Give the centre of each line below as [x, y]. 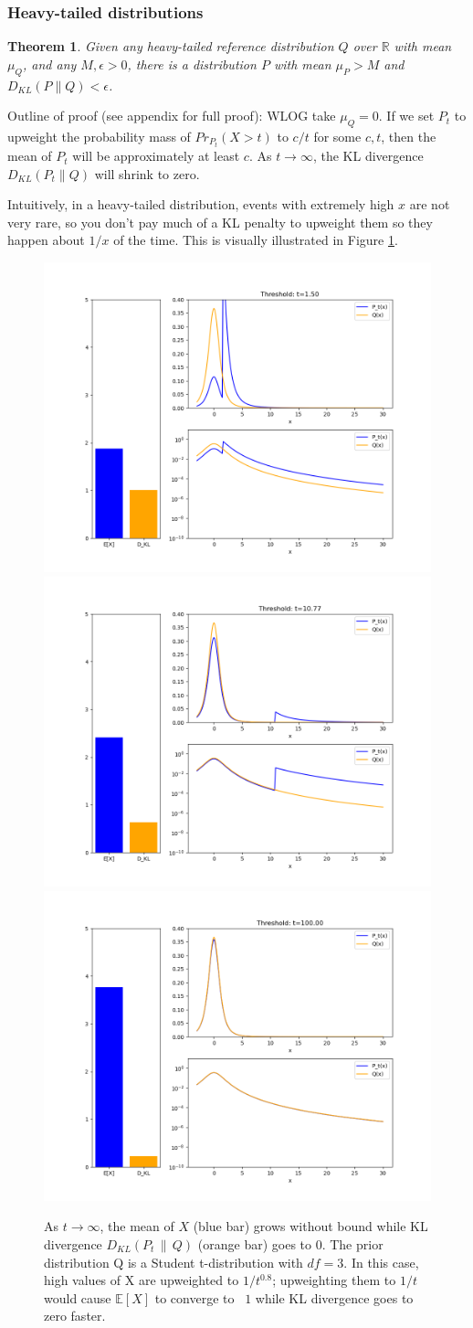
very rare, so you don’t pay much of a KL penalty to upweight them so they [220, 222]
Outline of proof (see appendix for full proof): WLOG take [172, 116]
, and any [49, 64]
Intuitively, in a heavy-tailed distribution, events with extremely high [201, 204]
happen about [46, 240]
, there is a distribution [192, 64]
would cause [78, 1297]
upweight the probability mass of [99, 136]
